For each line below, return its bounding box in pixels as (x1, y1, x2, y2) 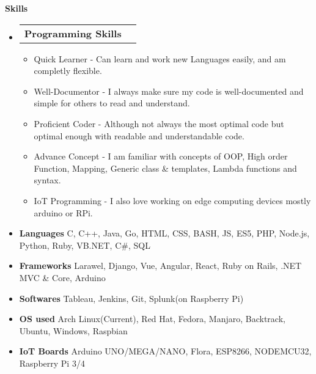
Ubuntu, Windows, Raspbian (19, 324, 128, 337)
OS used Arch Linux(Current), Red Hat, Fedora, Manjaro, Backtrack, (19, 312, 285, 325)
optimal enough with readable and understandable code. (34, 129, 244, 142)
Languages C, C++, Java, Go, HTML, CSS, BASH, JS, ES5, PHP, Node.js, (19, 227, 310, 240)
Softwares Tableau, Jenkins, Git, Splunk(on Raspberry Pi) (19, 291, 244, 304)
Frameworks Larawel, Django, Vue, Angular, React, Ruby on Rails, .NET (19, 259, 302, 272)
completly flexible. (34, 64, 102, 77)
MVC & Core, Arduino (19, 271, 106, 284)
